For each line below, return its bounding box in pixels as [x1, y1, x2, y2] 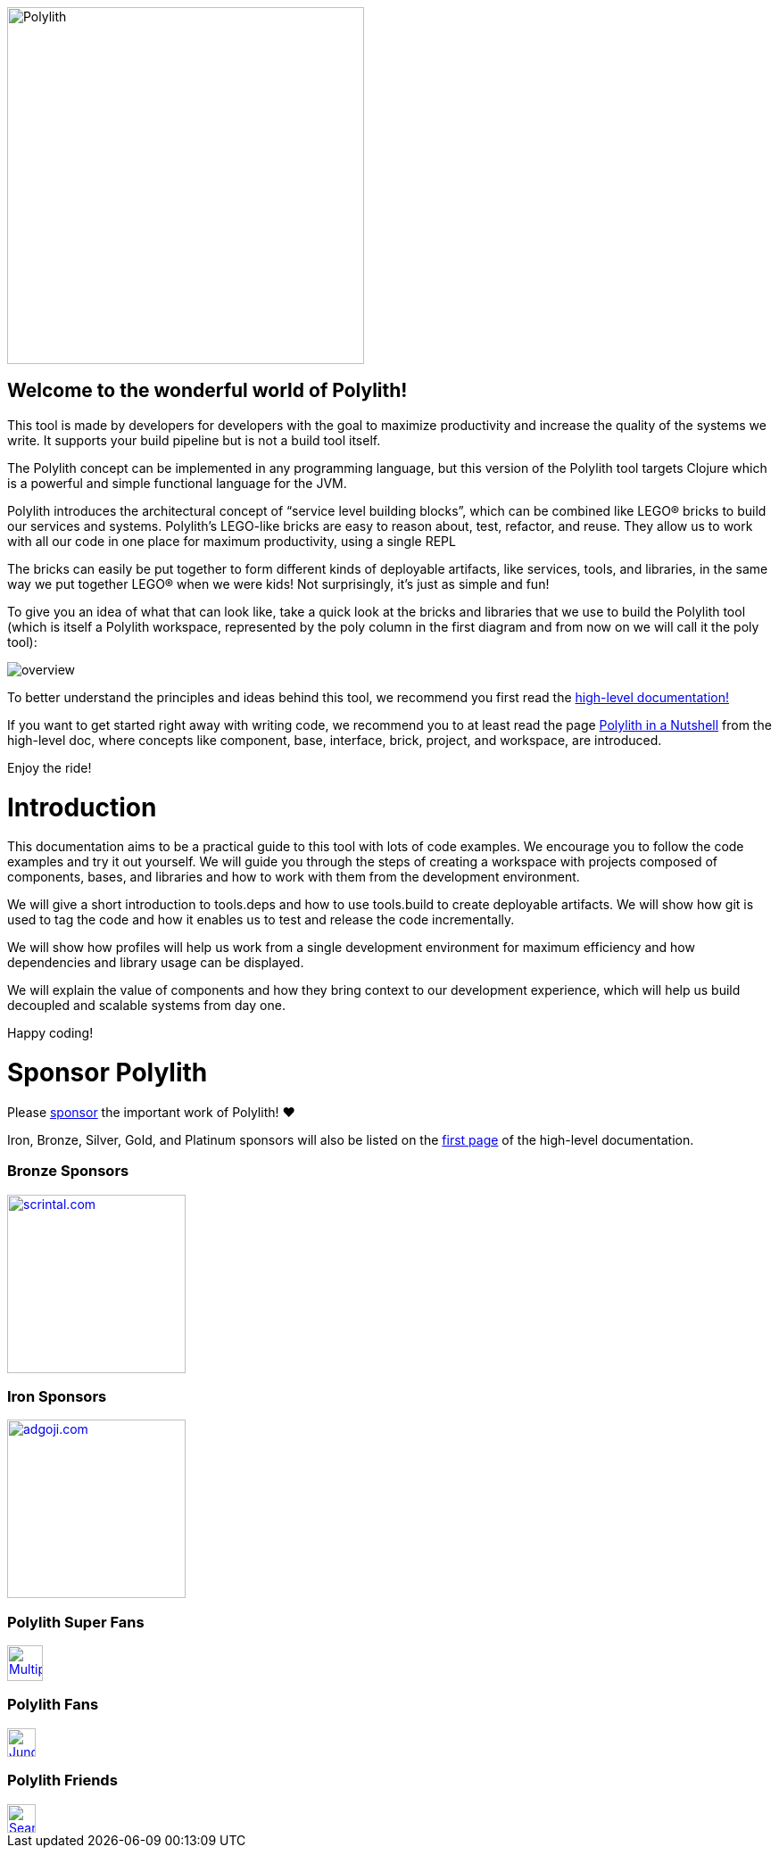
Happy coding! [7, 1025, 94, 1041]
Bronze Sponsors [7, 1162, 129, 1180]
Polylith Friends [7, 1771, 118, 1790]
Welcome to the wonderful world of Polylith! [7, 379, 408, 402]
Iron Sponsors [7, 1387, 107, 1405]
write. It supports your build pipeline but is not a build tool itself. [7, 432, 381, 448]
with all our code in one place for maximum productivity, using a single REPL [7, 533, 456, 549]
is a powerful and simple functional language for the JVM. [7, 475, 347, 491]
